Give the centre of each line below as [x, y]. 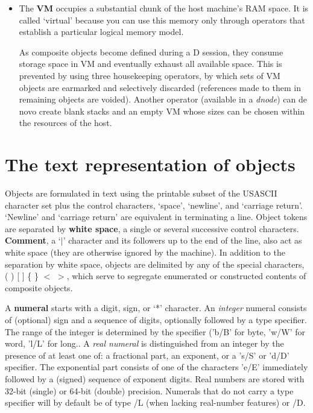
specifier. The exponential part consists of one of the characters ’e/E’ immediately [156, 367]
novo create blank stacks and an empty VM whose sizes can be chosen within [162, 111]
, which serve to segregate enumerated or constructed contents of [186, 276]
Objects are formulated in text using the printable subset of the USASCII [141, 193]
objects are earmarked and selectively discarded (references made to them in [160, 87]
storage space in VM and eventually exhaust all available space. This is [150, 64]
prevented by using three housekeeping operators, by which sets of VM [150, 75]
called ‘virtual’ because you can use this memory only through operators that [162, 20]
